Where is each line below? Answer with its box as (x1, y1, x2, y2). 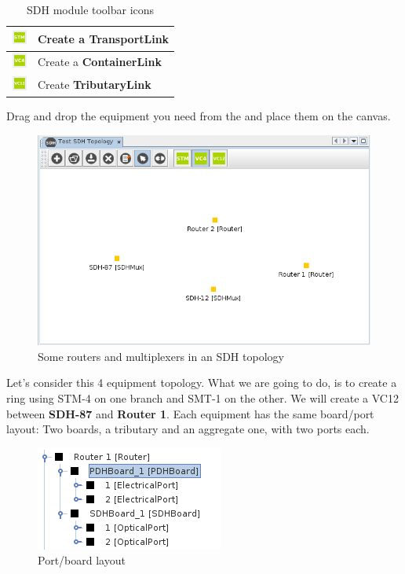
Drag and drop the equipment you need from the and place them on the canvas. (6, 108, 391, 124)
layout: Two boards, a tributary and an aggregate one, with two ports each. (6, 421, 370, 437)
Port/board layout (38, 552, 126, 568)
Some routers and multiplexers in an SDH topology (38, 348, 284, 364)
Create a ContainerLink (37, 53, 162, 70)
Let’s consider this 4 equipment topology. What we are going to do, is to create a (6, 374, 397, 391)
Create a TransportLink (37, 30, 170, 46)
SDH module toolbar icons (27, 2, 155, 17)
